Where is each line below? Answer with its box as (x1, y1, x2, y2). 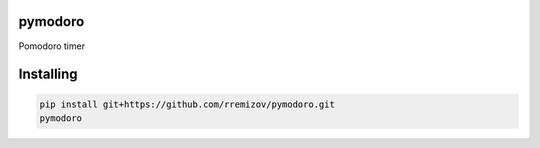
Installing (18, 66, 79, 83)
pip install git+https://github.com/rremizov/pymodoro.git (39, 98, 335, 110)
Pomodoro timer (18, 40, 85, 52)
